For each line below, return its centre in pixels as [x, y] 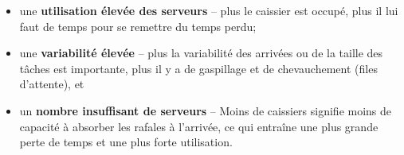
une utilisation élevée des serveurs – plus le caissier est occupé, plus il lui [209, 10]
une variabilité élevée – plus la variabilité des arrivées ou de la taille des [201, 53]
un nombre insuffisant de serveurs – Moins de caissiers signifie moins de [206, 110]
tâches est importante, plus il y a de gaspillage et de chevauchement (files [198, 68]
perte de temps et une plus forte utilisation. [126, 142]
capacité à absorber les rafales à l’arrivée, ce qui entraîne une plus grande [199, 126]
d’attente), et [52, 84]
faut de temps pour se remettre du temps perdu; [138, 26]
